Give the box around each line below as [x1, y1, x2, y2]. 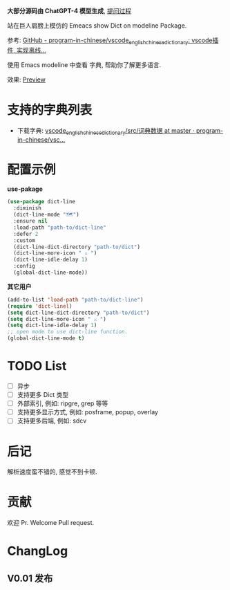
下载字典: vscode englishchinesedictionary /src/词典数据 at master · [17, 126, 195, 136]
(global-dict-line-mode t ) [7, 335, 85, 342]
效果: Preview [7, 75, 46, 84]
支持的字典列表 [7, 102, 93, 118]
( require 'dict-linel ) [7, 302, 73, 310]
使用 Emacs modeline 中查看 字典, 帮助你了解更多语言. [7, 60, 162, 68]
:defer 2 [13, 230, 39, 237]
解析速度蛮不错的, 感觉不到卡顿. [7, 468, 98, 476]
